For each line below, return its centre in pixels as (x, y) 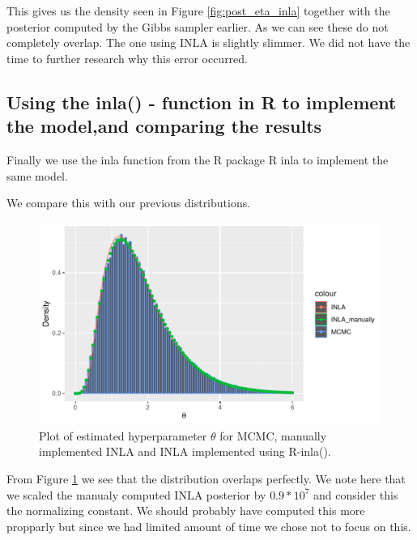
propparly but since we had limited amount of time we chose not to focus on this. (209, 526)
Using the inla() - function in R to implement (202, 102)
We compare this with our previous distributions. (129, 203)
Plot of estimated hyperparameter (123, 435)
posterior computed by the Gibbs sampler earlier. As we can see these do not (198, 26)
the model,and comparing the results (164, 126)
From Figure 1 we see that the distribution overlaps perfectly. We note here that (206, 478)
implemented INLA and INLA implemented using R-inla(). (185, 451)
